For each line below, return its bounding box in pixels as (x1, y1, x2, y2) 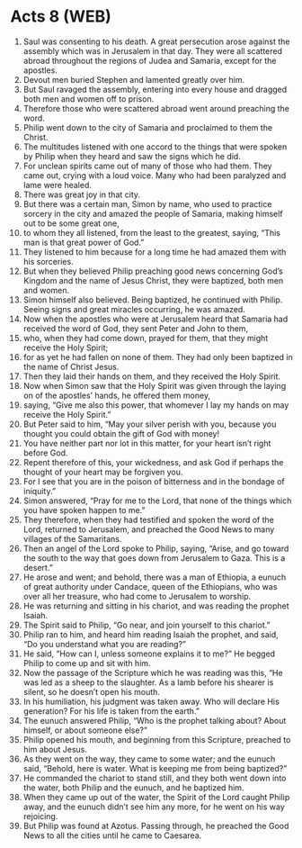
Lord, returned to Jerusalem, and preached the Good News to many (22, 524, 275, 535)
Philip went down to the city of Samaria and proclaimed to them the (22, 122, 273, 132)
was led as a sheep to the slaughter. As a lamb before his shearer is (22, 677, 274, 688)
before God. (22, 447, 68, 458)
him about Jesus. (22, 744, 88, 754)
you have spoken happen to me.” (22, 504, 146, 515)
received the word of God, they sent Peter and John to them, (22, 322, 249, 334)
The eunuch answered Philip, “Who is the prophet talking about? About (22, 715, 287, 726)
